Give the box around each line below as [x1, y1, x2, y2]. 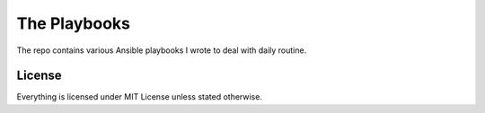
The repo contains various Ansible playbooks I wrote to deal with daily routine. [16, 45, 307, 56]
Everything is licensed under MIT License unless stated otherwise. [16, 91, 262, 102]
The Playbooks [16, 13, 130, 33]
